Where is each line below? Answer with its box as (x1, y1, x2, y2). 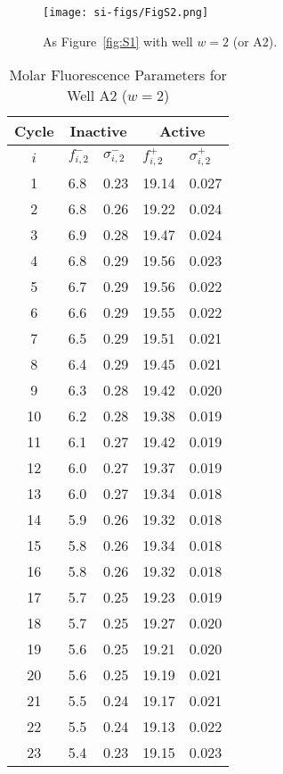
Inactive (69, 121, 127, 142)
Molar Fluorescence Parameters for (9, 64, 227, 86)
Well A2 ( (67, 85, 128, 106)
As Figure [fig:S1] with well (43, 31, 193, 50)
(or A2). (232, 31, 278, 50)
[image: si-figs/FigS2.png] (43, 6, 209, 19)
